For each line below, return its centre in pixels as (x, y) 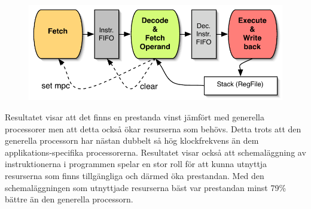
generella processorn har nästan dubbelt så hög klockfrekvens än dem (132, 140)
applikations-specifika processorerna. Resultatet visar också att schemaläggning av (155, 152)
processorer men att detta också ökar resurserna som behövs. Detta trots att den (153, 128)
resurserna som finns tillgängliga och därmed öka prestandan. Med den (135, 175)
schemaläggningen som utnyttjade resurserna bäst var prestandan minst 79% (146, 187)
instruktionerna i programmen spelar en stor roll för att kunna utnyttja (136, 164)
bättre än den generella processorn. (69, 199)
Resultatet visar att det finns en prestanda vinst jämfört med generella (135, 117)
